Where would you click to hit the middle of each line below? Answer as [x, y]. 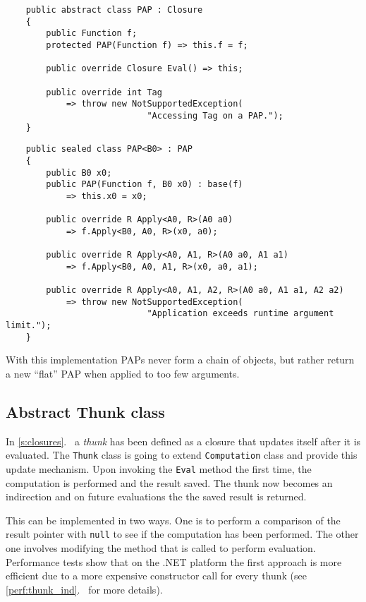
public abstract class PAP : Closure [114, 10]
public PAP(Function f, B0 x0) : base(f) [145, 185]
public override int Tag [104, 92]
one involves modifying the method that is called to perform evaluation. [161, 548]
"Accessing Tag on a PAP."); [215, 115]
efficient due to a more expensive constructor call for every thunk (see [156, 576]
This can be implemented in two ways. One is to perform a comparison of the [173, 520]
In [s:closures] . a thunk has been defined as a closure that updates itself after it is [183, 441]
